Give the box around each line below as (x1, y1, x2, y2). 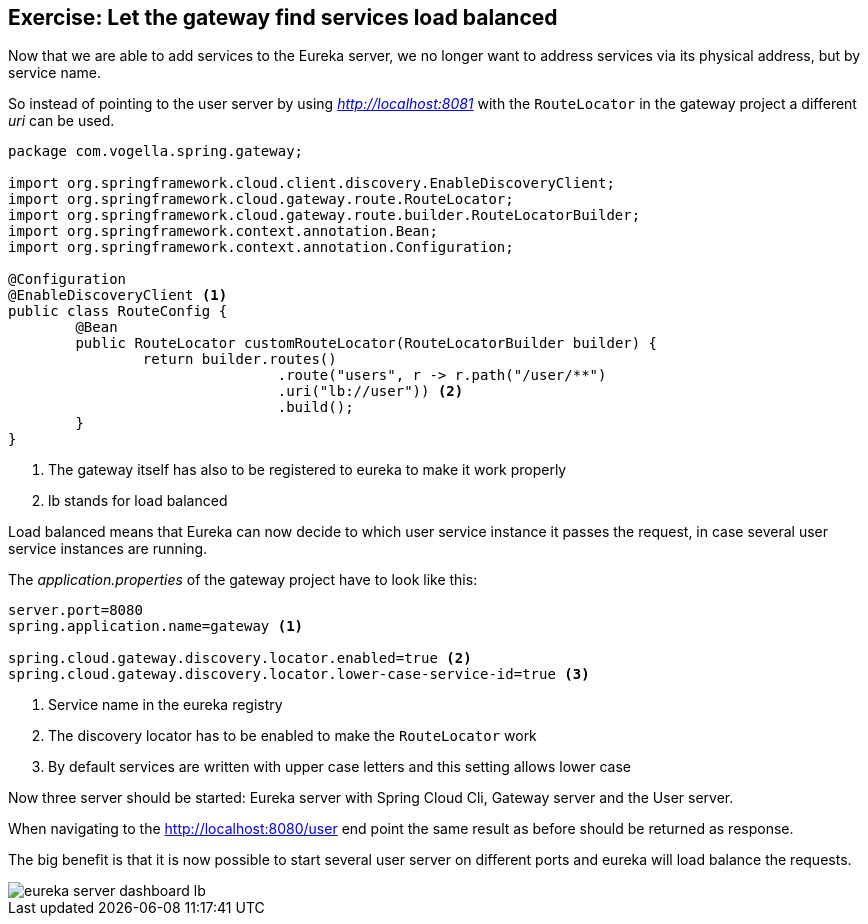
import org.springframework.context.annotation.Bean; (8, 223, 438, 240)
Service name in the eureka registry (48, 696, 283, 714)
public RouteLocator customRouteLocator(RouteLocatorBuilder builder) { (75, 335, 658, 352)
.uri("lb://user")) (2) (277, 383, 464, 400)
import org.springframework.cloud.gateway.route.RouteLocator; (8, 191, 514, 208)
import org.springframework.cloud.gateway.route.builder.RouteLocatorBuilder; (8, 207, 641, 224)
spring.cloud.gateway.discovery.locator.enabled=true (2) (8, 650, 472, 667)
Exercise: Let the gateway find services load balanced (8, 5, 558, 30)
